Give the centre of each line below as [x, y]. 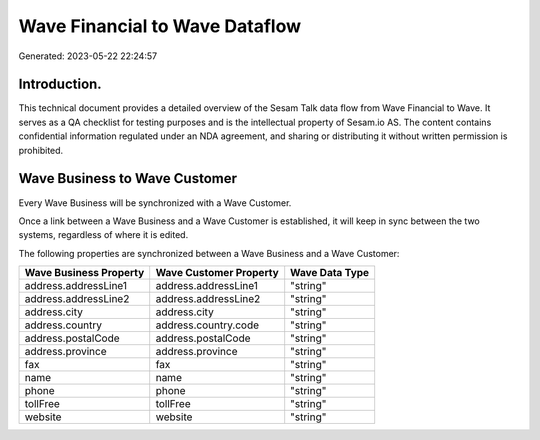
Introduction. [60, 84]
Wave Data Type [330, 273]
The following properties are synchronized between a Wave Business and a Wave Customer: [209, 253]
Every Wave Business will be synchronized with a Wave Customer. [155, 202]
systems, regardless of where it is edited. [103, 235]
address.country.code [207, 325]
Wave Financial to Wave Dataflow [160, 26]
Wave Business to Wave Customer [128, 178]
